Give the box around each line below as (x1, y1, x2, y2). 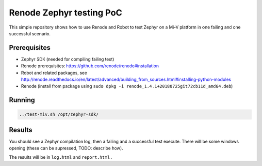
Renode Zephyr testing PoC (9, 7, 122, 18)
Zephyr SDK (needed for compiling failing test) (21, 56, 115, 62)
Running (9, 96, 35, 104)
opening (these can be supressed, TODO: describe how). (9, 145, 123, 151)
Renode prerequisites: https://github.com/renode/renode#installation (21, 63, 159, 69)
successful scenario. (9, 30, 51, 36)
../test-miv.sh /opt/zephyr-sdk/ (19, 112, 99, 117)
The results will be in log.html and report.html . (9, 154, 113, 160)
